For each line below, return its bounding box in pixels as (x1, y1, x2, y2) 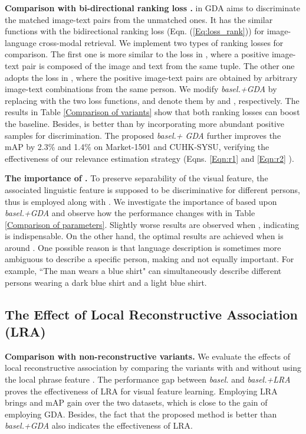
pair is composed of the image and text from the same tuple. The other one (22, 59, 295, 71)
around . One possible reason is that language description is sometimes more (5, 241, 281, 253)
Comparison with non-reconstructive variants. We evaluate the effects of (5, 350, 291, 362)
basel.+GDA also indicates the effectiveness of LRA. (5, 419, 193, 432)
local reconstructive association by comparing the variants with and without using (5, 361, 302, 374)
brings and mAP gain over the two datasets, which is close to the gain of (5, 396, 268, 409)
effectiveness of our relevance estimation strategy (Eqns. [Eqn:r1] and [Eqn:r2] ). (5, 152, 294, 164)
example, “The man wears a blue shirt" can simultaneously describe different (5, 265, 282, 277)
